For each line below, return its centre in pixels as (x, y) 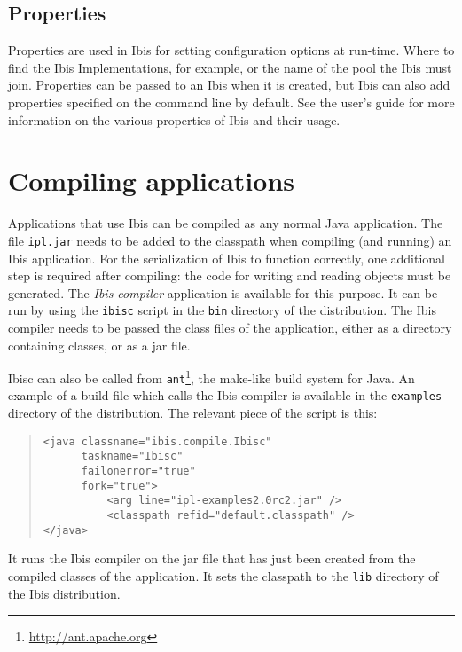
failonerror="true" (138, 471)
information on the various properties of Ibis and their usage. (174, 119)
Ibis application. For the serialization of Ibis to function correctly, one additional (227, 258)
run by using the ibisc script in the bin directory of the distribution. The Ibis (222, 310)
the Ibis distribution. (64, 593)
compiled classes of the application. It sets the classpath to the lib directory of (223, 575)
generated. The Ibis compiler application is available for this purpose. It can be (223, 292)
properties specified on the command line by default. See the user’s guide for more (231, 102)
